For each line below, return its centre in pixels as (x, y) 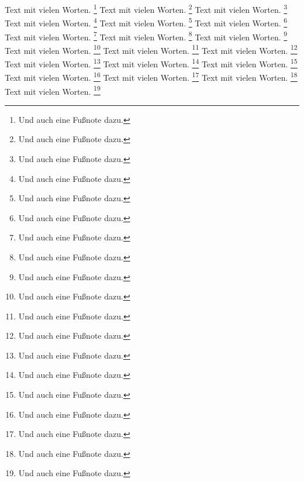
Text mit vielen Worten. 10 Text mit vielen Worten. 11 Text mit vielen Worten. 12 (151, 49)
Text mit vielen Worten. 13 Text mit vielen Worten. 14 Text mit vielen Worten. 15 (151, 63)
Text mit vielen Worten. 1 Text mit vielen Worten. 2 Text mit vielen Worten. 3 (146, 8)
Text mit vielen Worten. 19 (53, 90)
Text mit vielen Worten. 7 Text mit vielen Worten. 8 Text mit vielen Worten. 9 (146, 36)
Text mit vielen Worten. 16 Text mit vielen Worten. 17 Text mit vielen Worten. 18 (151, 76)
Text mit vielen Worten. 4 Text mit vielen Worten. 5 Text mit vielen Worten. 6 (146, 22)
